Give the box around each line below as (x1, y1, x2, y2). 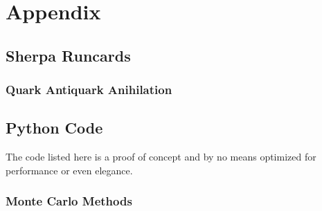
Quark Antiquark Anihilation (6, 81, 172, 98)
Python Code (6, 117, 103, 138)
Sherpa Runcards (6, 44, 131, 66)
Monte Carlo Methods (6, 192, 132, 210)
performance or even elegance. (6, 163, 133, 177)
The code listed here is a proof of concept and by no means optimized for (6, 149, 316, 164)
